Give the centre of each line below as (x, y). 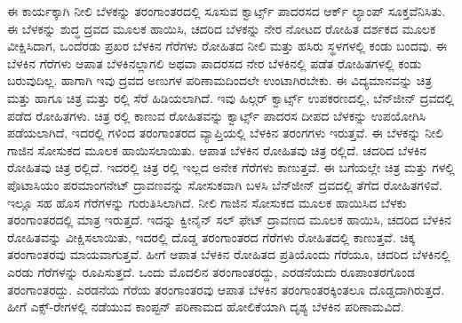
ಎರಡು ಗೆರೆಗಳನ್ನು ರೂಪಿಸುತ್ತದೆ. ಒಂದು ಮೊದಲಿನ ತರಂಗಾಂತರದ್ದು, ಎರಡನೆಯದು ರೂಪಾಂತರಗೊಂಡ (211, 271)
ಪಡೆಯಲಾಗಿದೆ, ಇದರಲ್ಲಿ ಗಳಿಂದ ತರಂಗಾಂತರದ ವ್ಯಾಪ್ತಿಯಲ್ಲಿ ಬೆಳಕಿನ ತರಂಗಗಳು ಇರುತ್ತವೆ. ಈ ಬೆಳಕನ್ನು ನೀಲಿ (225, 133)
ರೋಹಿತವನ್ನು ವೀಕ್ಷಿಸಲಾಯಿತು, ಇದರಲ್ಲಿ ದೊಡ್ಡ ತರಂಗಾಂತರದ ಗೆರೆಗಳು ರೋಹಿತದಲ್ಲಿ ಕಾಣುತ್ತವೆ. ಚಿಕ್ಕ (211, 236)
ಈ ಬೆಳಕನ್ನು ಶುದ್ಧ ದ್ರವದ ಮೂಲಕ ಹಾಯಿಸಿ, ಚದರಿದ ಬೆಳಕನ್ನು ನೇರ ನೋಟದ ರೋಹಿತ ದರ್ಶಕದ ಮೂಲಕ (222, 28)
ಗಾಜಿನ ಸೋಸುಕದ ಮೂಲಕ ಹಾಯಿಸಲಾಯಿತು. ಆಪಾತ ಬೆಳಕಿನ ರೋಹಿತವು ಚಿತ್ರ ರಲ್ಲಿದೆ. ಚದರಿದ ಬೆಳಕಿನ (217, 150)
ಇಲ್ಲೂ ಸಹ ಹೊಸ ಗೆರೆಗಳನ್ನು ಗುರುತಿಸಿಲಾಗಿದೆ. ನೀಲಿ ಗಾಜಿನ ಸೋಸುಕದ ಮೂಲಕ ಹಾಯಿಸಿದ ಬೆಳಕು (207, 202)
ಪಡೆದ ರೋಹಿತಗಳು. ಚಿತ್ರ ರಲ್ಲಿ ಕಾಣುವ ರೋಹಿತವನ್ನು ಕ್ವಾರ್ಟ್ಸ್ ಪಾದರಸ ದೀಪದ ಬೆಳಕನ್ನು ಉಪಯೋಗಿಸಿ (217, 115)
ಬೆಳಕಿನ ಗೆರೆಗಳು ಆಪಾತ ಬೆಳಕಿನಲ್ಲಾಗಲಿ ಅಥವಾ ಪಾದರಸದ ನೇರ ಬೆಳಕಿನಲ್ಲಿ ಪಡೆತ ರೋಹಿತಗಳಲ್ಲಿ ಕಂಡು (215, 63)
